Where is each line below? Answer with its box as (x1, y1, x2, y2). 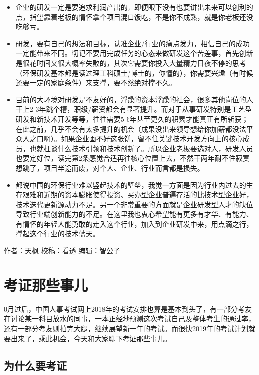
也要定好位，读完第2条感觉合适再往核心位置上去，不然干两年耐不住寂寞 (15, 153, 250, 163)
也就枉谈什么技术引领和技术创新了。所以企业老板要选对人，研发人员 (29, 143, 253, 153)
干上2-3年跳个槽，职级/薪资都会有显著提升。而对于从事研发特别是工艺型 (15, 104, 252, 114)
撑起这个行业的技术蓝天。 (15, 228, 100, 239)
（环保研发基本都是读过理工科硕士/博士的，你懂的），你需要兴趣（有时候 (15, 67, 253, 78)
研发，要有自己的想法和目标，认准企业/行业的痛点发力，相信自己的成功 (15, 38, 250, 48)
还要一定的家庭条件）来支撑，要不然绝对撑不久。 (15, 77, 176, 88)
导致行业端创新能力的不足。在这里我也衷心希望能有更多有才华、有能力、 (15, 209, 253, 219)
